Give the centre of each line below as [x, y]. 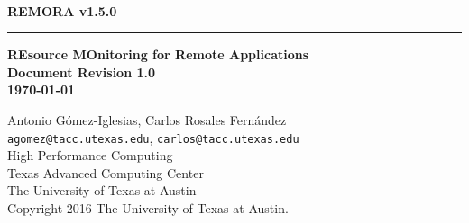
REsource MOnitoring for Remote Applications [158, 54]
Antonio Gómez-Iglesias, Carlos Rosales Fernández [147, 120]
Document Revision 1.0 [82, 71]
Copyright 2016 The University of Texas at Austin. [148, 208]
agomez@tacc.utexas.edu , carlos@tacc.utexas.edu [153, 137]
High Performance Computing [90, 155]
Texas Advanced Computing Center [106, 172]
